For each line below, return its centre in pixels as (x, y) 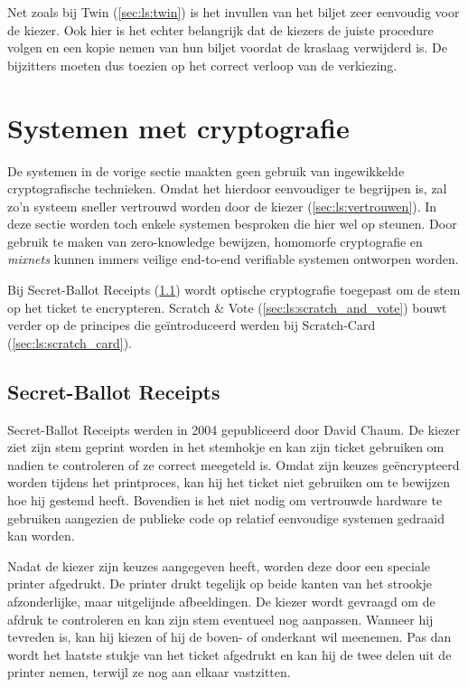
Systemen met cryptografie (178, 127)
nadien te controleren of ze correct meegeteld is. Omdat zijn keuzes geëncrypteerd (234, 464)
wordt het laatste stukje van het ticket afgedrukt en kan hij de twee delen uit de (229, 654)
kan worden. (41, 536)
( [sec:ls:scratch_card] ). (70, 342)
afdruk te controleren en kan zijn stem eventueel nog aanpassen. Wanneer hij (220, 619)
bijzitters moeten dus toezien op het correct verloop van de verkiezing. (202, 65)
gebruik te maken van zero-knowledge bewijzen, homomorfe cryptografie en (215, 241)
